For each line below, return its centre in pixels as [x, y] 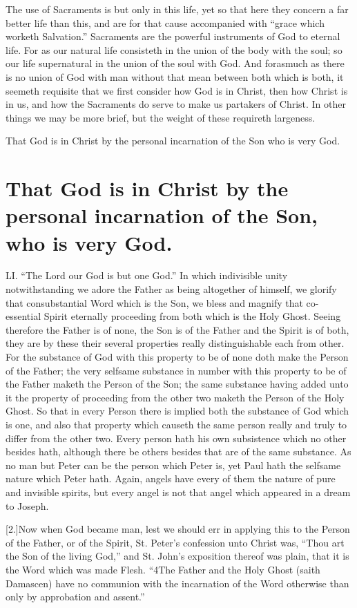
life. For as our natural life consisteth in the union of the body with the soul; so [174, 49]
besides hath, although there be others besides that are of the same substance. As [178, 452]
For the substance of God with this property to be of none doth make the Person [177, 357]
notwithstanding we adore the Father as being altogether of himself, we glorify [171, 289]
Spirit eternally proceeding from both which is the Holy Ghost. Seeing [192, 316]
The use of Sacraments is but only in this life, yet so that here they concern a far [177, 9]
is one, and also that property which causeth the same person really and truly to [176, 424]
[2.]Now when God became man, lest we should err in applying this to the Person [178, 529]
